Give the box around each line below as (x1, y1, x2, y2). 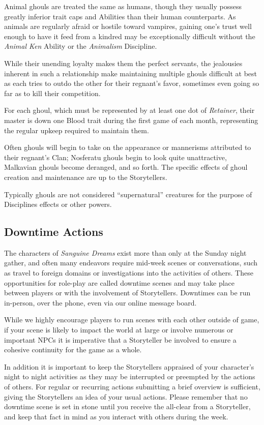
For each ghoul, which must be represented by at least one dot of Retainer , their (4, 105, 255, 115)
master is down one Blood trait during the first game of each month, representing (4, 114, 258, 125)
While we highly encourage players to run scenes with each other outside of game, (4, 314, 259, 325)
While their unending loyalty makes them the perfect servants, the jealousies (4, 57, 243, 68)
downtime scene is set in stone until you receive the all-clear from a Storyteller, (4, 401, 251, 412)
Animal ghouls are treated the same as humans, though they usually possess (4, 1, 242, 11)
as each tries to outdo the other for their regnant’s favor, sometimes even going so (4, 78, 259, 88)
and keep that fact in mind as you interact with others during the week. (4, 411, 228, 421)
